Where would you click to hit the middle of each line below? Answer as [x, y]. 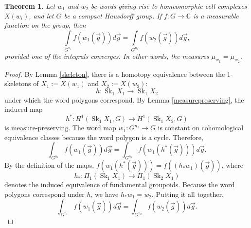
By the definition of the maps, [49, 165]
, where [233, 165]
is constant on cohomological [201, 128]
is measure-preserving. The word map [60, 128]
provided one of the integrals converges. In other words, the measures [107, 56]
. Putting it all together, [188, 194]
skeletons [18, 83]
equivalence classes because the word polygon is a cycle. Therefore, [104, 137]
